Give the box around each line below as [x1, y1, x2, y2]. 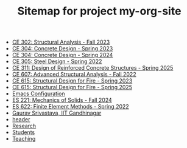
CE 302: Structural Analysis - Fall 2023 [12, 38, 110, 46]
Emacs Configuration [12, 90, 65, 98]
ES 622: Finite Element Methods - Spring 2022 [12, 103, 129, 110]
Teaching [12, 135, 36, 143]
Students [12, 129, 35, 136]
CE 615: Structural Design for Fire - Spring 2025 [12, 84, 133, 91]
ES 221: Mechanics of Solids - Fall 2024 [12, 96, 112, 104]
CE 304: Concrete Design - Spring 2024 [12, 52, 113, 59]
